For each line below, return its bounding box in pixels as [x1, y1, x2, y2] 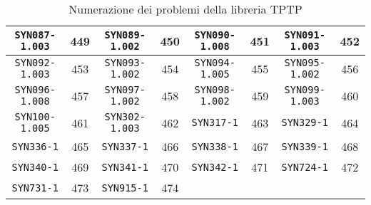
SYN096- [14, 84, 56, 95]
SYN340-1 [11, 161, 59, 173]
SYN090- [194, 29, 235, 41]
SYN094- [194, 57, 235, 68]
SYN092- [14, 57, 56, 68]
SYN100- [14, 111, 56, 122]
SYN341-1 [101, 161, 148, 173]
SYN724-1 [281, 161, 328, 173]
